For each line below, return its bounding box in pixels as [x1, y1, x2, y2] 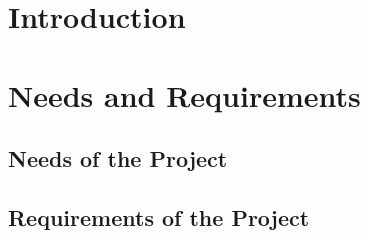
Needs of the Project [8, 143, 228, 174]
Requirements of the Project [8, 201, 310, 232]
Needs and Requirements [8, 74, 361, 115]
